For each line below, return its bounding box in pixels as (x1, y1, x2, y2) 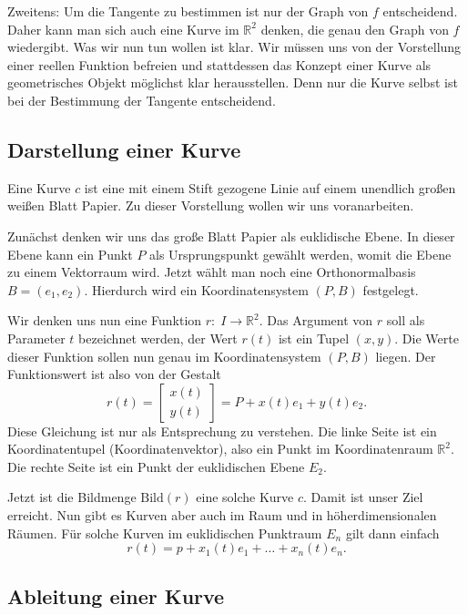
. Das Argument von (259, 311, 373, 330)
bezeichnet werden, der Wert (78, 328, 238, 347)
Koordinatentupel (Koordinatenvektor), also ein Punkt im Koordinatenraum (7, 439, 433, 458)
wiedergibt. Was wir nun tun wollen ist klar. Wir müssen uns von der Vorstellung (7, 37, 462, 56)
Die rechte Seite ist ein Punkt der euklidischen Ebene (7, 456, 305, 476)
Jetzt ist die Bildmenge (7, 487, 137, 507)
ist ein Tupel (278, 328, 350, 347)
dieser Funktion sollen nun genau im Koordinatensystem (7, 346, 321, 365)
